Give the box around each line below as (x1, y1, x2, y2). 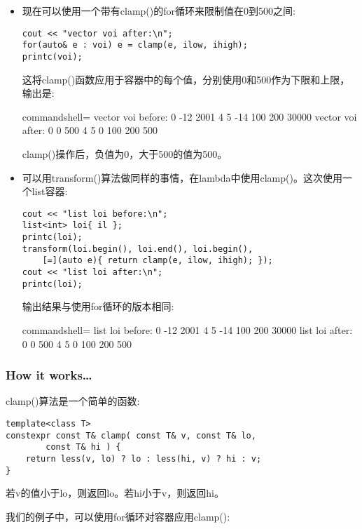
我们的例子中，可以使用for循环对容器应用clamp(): (6, 509, 230, 523)
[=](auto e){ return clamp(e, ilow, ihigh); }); (42, 255, 273, 266)
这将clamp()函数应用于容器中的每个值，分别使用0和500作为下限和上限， (22, 72, 350, 86)
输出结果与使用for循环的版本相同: (22, 299, 174, 314)
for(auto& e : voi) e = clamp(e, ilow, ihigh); (22, 40, 248, 51)
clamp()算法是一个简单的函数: (6, 394, 140, 408)
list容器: (32, 184, 68, 199)
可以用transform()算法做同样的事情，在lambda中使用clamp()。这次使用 (22, 170, 342, 185)
